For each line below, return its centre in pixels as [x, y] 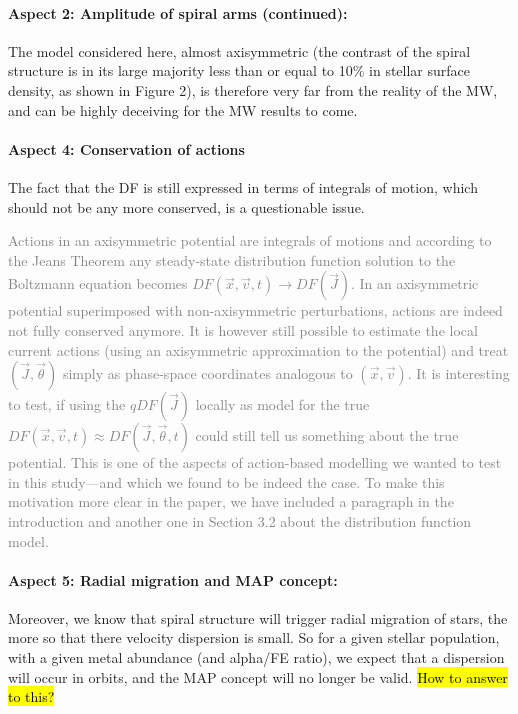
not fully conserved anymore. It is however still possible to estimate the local [243, 329]
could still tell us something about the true [327, 435]
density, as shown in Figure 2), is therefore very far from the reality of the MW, [253, 89]
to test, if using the [67, 404]
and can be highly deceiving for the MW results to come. [183, 109]
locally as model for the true [282, 404]
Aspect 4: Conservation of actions [126, 148]
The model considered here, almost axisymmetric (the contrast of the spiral [239, 50]
